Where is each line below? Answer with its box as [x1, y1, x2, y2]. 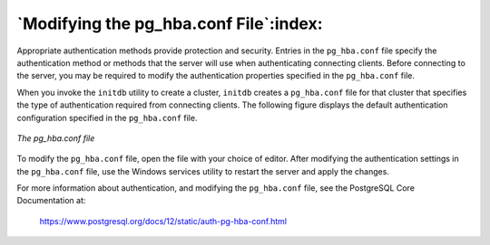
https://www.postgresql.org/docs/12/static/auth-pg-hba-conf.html [39, 215, 288, 226]
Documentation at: [16, 195, 86, 206]
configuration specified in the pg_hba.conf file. [16, 112, 198, 123]
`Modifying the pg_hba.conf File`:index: [16, 14, 323, 33]
